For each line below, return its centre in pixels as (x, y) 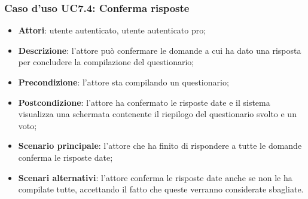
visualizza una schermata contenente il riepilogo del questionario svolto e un (157, 114)
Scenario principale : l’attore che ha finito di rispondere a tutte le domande (160, 146)
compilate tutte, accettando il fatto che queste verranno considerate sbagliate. (161, 189)
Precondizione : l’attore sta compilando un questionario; (123, 82)
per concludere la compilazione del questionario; (106, 62)
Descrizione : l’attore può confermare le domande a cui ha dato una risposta (160, 50)
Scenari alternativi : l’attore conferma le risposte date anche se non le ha (155, 177)
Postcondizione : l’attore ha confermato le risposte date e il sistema (144, 102)
